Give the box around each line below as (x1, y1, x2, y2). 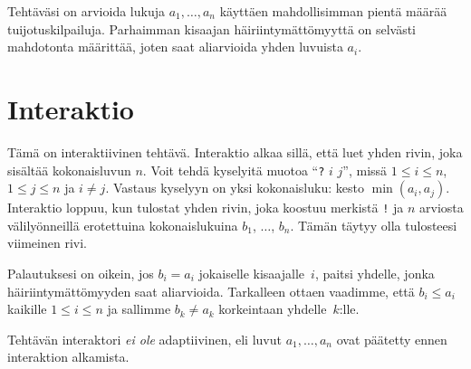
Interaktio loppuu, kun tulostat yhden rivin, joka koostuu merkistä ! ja (7, 198, 404, 217)
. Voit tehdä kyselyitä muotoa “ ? (142, 160, 325, 179)
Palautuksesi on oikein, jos (7, 264, 154, 282)
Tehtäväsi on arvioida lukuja (7, 2, 165, 20)
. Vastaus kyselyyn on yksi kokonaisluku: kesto (105, 178, 364, 197)
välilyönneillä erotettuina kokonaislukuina (7, 215, 238, 234)
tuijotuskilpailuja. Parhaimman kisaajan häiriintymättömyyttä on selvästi (7, 19, 416, 38)
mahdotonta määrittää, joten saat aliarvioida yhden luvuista (7, 37, 343, 56)
